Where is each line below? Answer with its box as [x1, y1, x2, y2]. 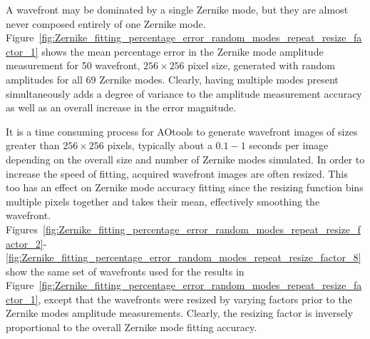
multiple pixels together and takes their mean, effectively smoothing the [6, 193, 320, 208]
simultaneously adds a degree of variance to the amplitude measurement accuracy [6, 86, 362, 101]
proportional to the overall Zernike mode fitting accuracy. [6, 320, 257, 335]
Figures [6, 221, 38, 236]
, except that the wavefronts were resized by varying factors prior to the [38, 291, 352, 306]
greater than [6, 138, 60, 153]
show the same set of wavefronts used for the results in [6, 263, 245, 278]
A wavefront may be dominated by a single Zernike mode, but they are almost [6, 2, 349, 16]
